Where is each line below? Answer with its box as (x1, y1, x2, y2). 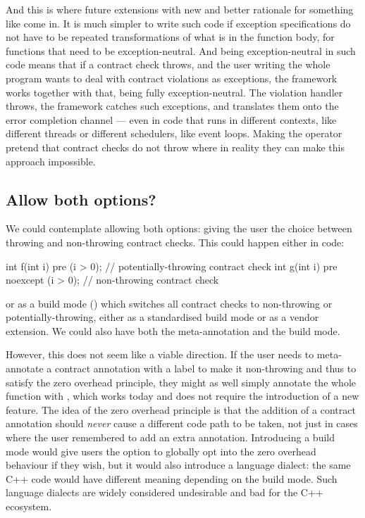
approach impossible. (6, 153, 96, 168)
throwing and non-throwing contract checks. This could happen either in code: (6, 234, 345, 249)
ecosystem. (6, 499, 52, 514)
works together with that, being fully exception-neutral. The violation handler (6, 84, 343, 99)
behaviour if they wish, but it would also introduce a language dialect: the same (6, 457, 351, 472)
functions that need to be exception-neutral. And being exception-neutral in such (6, 43, 356, 58)
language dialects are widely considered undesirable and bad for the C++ (6, 485, 323, 500)
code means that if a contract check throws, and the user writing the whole (6, 57, 330, 72)
